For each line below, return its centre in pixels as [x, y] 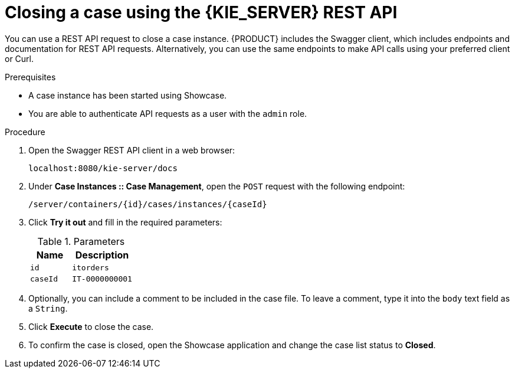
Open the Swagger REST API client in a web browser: [132, 150]
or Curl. [19, 58]
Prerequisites [30, 77]
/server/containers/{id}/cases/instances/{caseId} [148, 204]
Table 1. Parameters [81, 241]
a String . [48, 308]
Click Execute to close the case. [91, 326]
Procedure [25, 132]
